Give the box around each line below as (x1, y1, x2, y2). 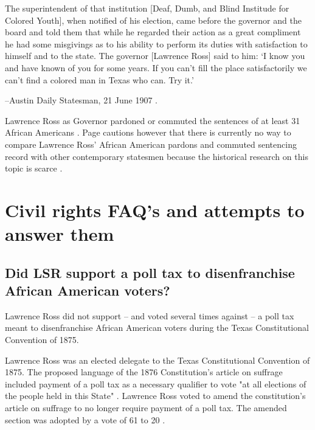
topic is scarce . (5, 162, 63, 175)
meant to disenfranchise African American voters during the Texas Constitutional (5, 321, 309, 334)
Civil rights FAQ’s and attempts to (5, 197, 305, 222)
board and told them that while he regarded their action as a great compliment (5, 26, 301, 38)
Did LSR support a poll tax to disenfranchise (5, 263, 295, 282)
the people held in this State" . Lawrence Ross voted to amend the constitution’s (5, 389, 306, 402)
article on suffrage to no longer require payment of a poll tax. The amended (5, 401, 287, 414)
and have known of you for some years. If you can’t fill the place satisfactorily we (5, 61, 307, 74)
